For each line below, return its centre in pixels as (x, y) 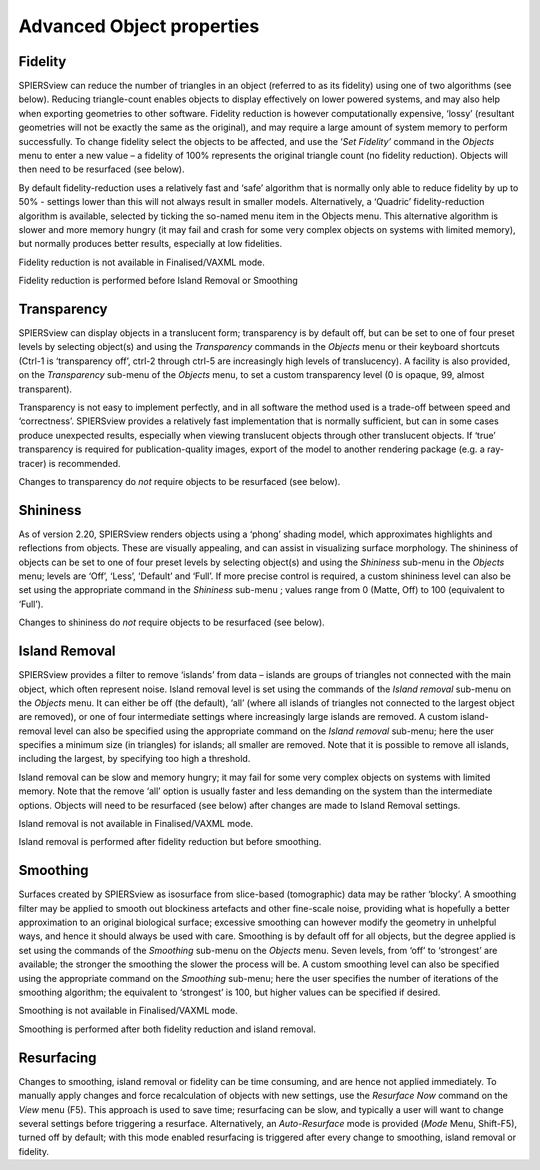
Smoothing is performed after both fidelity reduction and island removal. (167, 1029)
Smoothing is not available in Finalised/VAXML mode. (128, 1011)
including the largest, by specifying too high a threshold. (134, 759)
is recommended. (84, 463)
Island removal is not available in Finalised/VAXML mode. (136, 824)
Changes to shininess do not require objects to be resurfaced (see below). (171, 622)
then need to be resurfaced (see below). (101, 169)
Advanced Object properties (139, 26)
